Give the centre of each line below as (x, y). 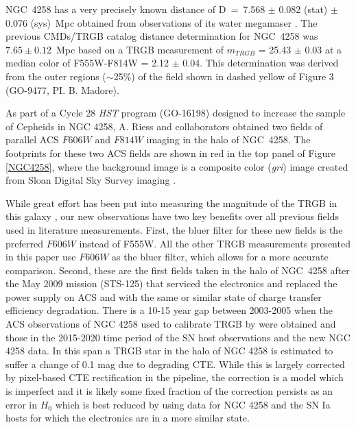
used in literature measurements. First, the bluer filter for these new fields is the (174, 229)
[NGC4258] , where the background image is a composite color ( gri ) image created (177, 166)
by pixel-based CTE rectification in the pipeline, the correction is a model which (175, 377)
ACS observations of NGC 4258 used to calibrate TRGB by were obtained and (171, 324)
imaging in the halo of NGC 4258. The (228, 139)
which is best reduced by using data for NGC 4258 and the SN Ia (193, 404)
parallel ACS (32, 139)
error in (22, 404)
